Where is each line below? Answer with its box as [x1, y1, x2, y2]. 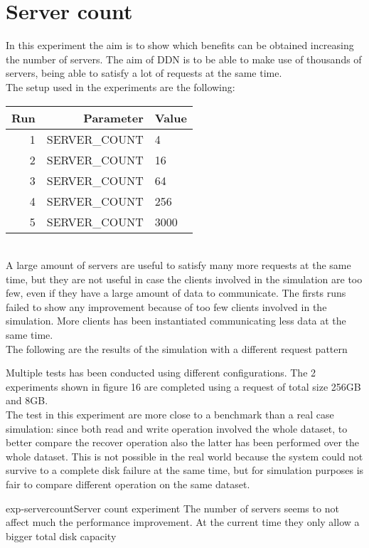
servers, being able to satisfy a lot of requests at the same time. [6, 65, 282, 80]
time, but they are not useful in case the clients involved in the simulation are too [6, 271, 363, 286]
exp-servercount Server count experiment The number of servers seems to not [6, 500, 339, 515]
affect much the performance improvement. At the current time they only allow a [6, 515, 360, 529]
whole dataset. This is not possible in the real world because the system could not [6, 448, 363, 463]
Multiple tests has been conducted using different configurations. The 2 [6, 365, 316, 380]
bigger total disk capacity [6, 528, 117, 543]
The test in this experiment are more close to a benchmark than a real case [6, 407, 334, 422]
